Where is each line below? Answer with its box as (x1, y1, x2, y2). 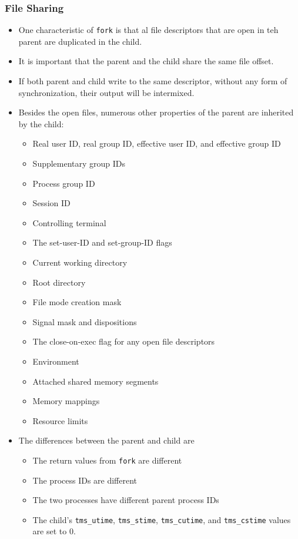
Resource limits (32, 414, 88, 426)
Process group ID (32, 177, 95, 189)
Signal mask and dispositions (32, 315, 137, 328)
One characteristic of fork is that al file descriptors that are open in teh (18, 24, 279, 36)
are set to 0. (32, 525, 76, 537)
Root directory (32, 276, 86, 288)
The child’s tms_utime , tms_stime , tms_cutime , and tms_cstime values (32, 513, 291, 525)
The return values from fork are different (32, 454, 182, 466)
